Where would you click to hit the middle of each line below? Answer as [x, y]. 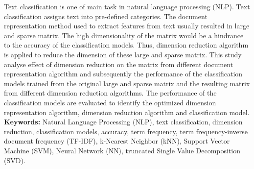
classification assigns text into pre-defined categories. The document [106, 16]
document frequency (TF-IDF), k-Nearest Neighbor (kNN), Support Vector [117, 141]
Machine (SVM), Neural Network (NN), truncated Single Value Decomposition [122, 150]
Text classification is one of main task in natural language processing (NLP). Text [127, 6]
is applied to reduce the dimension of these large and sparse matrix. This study [123, 54]
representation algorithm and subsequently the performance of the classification [123, 74]
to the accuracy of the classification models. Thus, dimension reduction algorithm [126, 45]
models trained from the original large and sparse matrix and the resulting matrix [127, 83]
